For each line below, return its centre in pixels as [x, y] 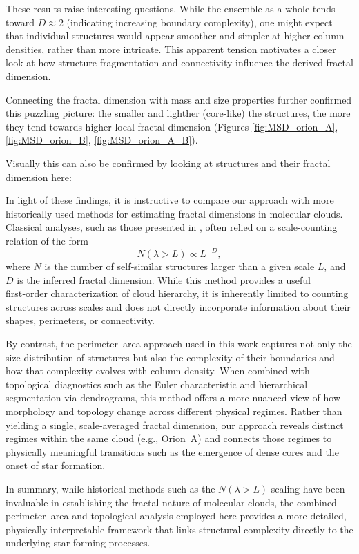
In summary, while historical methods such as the [110, 488]
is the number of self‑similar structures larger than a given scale [179, 266]
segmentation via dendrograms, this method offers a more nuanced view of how [173, 398]
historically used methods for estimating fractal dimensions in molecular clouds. [174, 213]
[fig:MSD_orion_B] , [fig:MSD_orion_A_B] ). [102, 140]
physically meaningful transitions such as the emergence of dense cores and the [172, 451]
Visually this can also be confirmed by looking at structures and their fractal [168, 163]
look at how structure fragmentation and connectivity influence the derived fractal [179, 63]
